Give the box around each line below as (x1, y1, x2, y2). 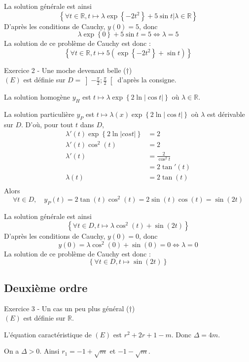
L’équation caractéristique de (4, 329, 92, 339)
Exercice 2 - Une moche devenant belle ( (4, 65, 126, 75)
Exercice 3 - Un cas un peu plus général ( (4, 303, 129, 313)
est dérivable (207, 109, 245, 119)
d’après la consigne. (117, 74, 177, 85)
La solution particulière (4, 109, 74, 119)
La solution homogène (4, 92, 71, 102)
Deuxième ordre (4, 280, 88, 295)
